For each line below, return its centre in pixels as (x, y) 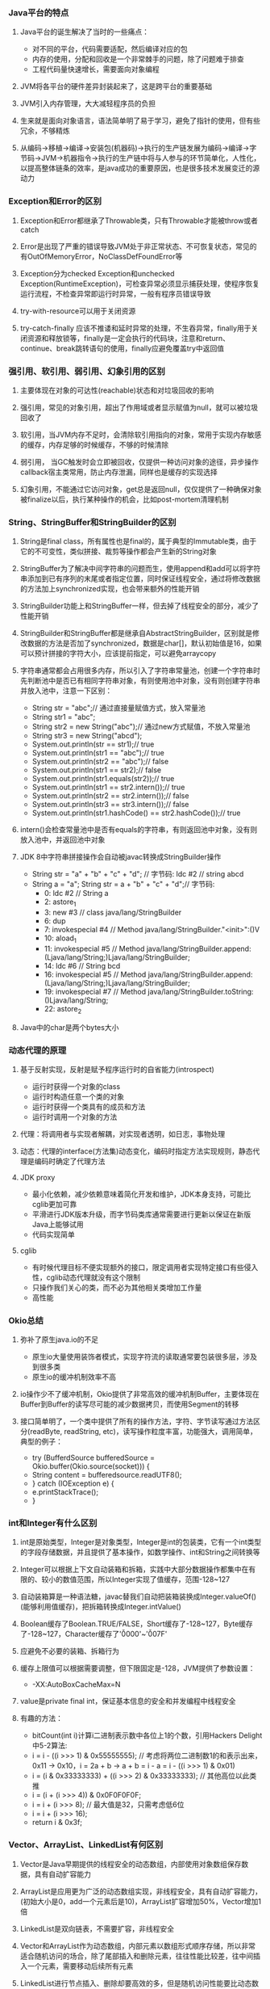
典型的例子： (41, 1442)
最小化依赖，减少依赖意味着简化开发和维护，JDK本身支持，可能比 (141, 1194)
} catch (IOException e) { (73, 1483)
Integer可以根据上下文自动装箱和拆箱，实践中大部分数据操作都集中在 (134, 1570)
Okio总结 (26, 1320)
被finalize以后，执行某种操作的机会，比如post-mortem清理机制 (125, 499)
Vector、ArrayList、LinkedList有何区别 (86, 1845)
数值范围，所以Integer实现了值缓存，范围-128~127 (146, 1579)
